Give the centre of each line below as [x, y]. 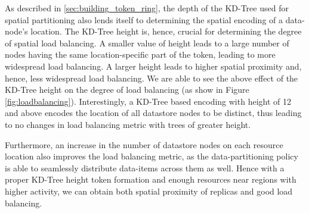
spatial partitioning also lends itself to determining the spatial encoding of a [144, 19]
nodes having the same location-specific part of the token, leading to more [140, 54]
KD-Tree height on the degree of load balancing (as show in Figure [127, 90]
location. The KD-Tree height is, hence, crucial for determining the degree [166, 31]
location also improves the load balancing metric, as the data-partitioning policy [152, 156]
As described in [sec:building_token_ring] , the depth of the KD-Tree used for [147, 8]
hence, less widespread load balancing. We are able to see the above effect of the [152, 78]
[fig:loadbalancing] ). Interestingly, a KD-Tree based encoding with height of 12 [148, 101]
